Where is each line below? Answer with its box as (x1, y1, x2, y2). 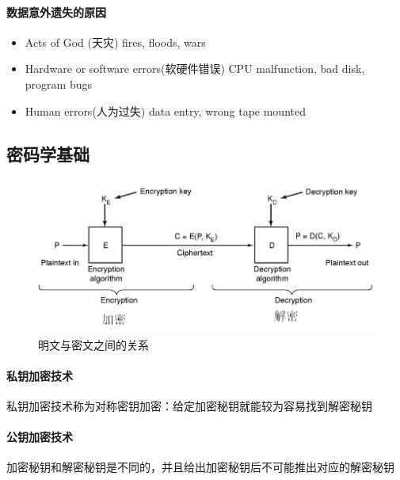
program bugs (25, 75, 92, 92)
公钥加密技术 (6, 429, 73, 445)
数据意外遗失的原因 (6, 3, 106, 20)
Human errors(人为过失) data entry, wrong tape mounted (25, 102, 306, 119)
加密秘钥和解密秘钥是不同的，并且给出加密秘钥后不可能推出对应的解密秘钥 (6, 459, 394, 475)
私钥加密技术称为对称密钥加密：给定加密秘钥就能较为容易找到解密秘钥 (6, 397, 372, 413)
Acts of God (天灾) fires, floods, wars (25, 33, 206, 50)
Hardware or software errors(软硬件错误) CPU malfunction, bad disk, (25, 60, 365, 77)
